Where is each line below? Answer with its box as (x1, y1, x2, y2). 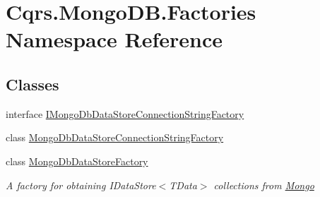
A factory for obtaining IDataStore (6, 177, 156, 192)
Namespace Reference (6, 25, 223, 54)
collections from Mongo (213, 177, 314, 192)
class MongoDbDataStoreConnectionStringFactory (6, 130, 224, 145)
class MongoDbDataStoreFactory (6, 153, 148, 168)
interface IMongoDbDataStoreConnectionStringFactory (6, 106, 244, 121)
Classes (6, 73, 59, 95)
